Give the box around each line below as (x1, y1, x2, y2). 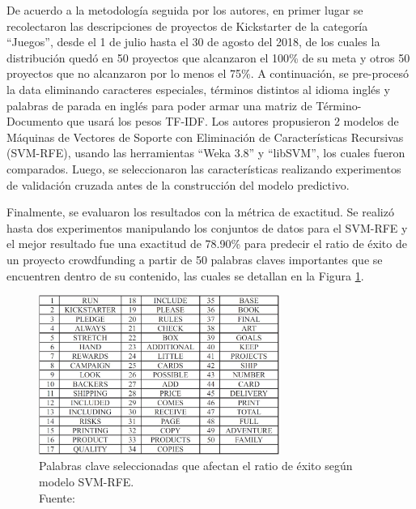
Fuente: (39, 489, 75, 506)
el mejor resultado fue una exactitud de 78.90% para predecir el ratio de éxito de (6, 235, 407, 252)
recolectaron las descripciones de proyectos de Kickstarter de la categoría (6, 17, 368, 34)
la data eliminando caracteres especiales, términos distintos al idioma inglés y (6, 80, 390, 97)
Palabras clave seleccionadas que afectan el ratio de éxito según (39, 457, 353, 474)
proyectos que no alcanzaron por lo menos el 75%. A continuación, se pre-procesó (6, 65, 410, 82)
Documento (6, 113, 63, 130)
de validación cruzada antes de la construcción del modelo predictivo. (6, 176, 350, 193)
